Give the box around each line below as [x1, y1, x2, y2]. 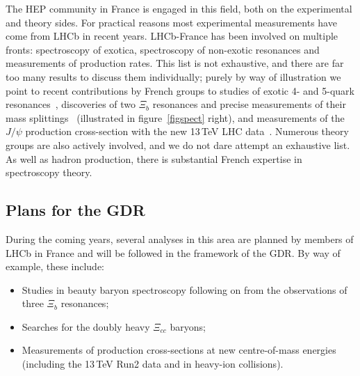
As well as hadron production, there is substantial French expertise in [6, 151, 302, 166]
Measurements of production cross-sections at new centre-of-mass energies [22, 343, 336, 357]
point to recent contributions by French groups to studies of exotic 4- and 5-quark [6, 83, 354, 97]
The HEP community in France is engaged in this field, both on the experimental [6, 1, 352, 15]
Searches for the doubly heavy [22, 319, 150, 334]
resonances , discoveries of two [6, 97, 136, 111]
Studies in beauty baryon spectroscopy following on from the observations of [22, 282, 347, 297]
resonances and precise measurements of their [152, 97, 346, 111]
